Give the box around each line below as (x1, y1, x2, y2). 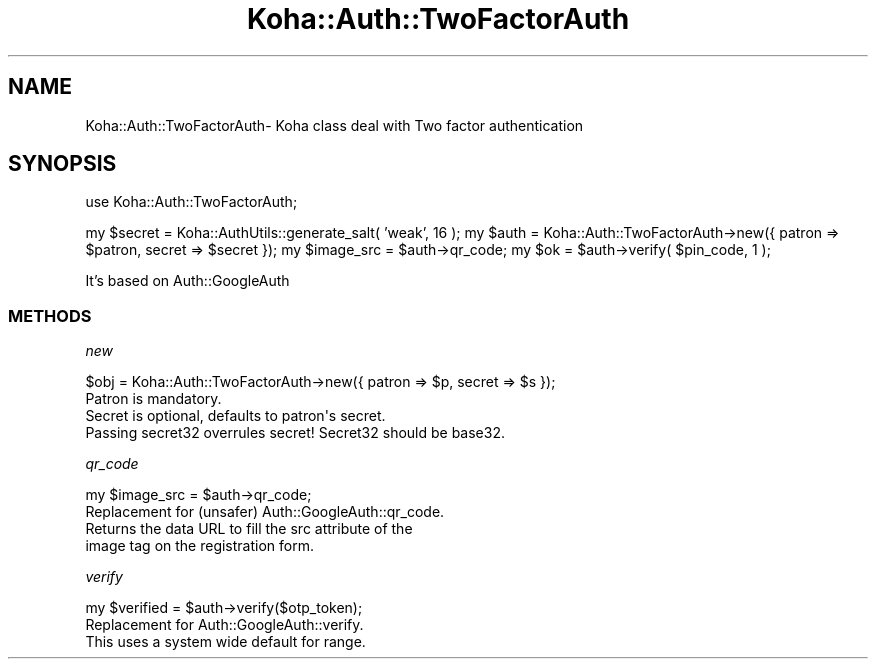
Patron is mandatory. (85, 390, 222, 408)
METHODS (8, 305, 92, 326)
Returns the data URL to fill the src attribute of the (85, 520, 413, 538)
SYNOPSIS (8, 151, 117, 177)
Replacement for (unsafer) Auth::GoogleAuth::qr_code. (85, 503, 445, 521)
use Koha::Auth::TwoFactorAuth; (85, 193, 298, 211)
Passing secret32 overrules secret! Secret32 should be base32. (85, 424, 506, 442)
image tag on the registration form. (85, 537, 314, 555)
